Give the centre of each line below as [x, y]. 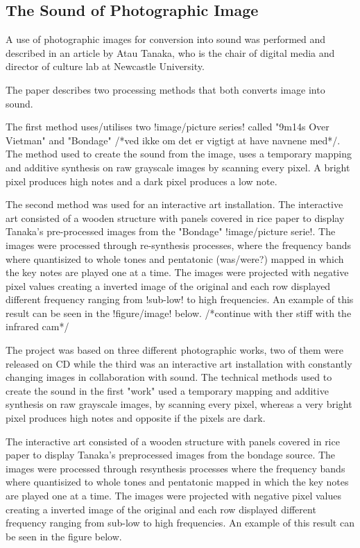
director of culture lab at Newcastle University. [105, 66]
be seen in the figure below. [64, 536]
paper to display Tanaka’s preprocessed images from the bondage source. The [171, 455]
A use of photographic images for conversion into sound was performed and [166, 39]
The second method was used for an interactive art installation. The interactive [174, 204]
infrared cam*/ [37, 326]
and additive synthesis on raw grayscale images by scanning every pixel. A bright [178, 167]
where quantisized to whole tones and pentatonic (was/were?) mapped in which [175, 258]
